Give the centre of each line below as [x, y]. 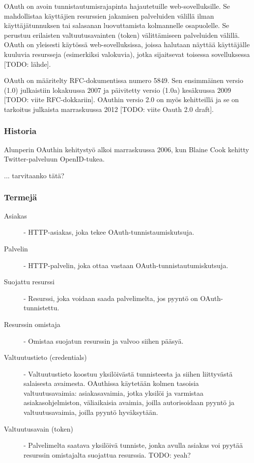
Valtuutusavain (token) [39, 428]
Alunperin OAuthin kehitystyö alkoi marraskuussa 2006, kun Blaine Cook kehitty [127, 149]
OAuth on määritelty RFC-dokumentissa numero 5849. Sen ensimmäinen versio [124, 80]
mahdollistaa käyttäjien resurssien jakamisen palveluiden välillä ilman [109, 15]
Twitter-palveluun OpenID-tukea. [54, 159]
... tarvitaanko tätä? [34, 175]
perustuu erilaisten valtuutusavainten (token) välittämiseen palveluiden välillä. [122, 35]
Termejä [21, 197]
